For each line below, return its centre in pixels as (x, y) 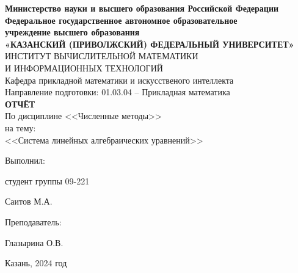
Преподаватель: (33, 221)
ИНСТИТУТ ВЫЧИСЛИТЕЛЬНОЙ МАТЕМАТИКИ (102, 56)
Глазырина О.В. (34, 242)
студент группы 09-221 (47, 180)
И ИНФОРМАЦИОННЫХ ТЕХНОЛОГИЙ (84, 67)
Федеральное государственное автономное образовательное (121, 20)
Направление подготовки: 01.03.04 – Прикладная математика (118, 92)
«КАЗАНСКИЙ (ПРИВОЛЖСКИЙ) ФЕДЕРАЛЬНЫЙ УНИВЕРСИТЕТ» (150, 44)
